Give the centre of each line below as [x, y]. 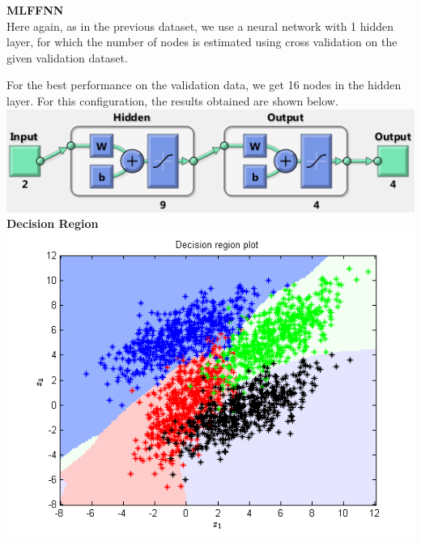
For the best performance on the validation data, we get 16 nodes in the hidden [204, 85]
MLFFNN [35, 10]
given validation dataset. [67, 57]
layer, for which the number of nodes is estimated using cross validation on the [202, 42]
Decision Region [53, 223]
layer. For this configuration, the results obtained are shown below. [172, 100]
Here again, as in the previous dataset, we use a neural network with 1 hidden [200, 26]
